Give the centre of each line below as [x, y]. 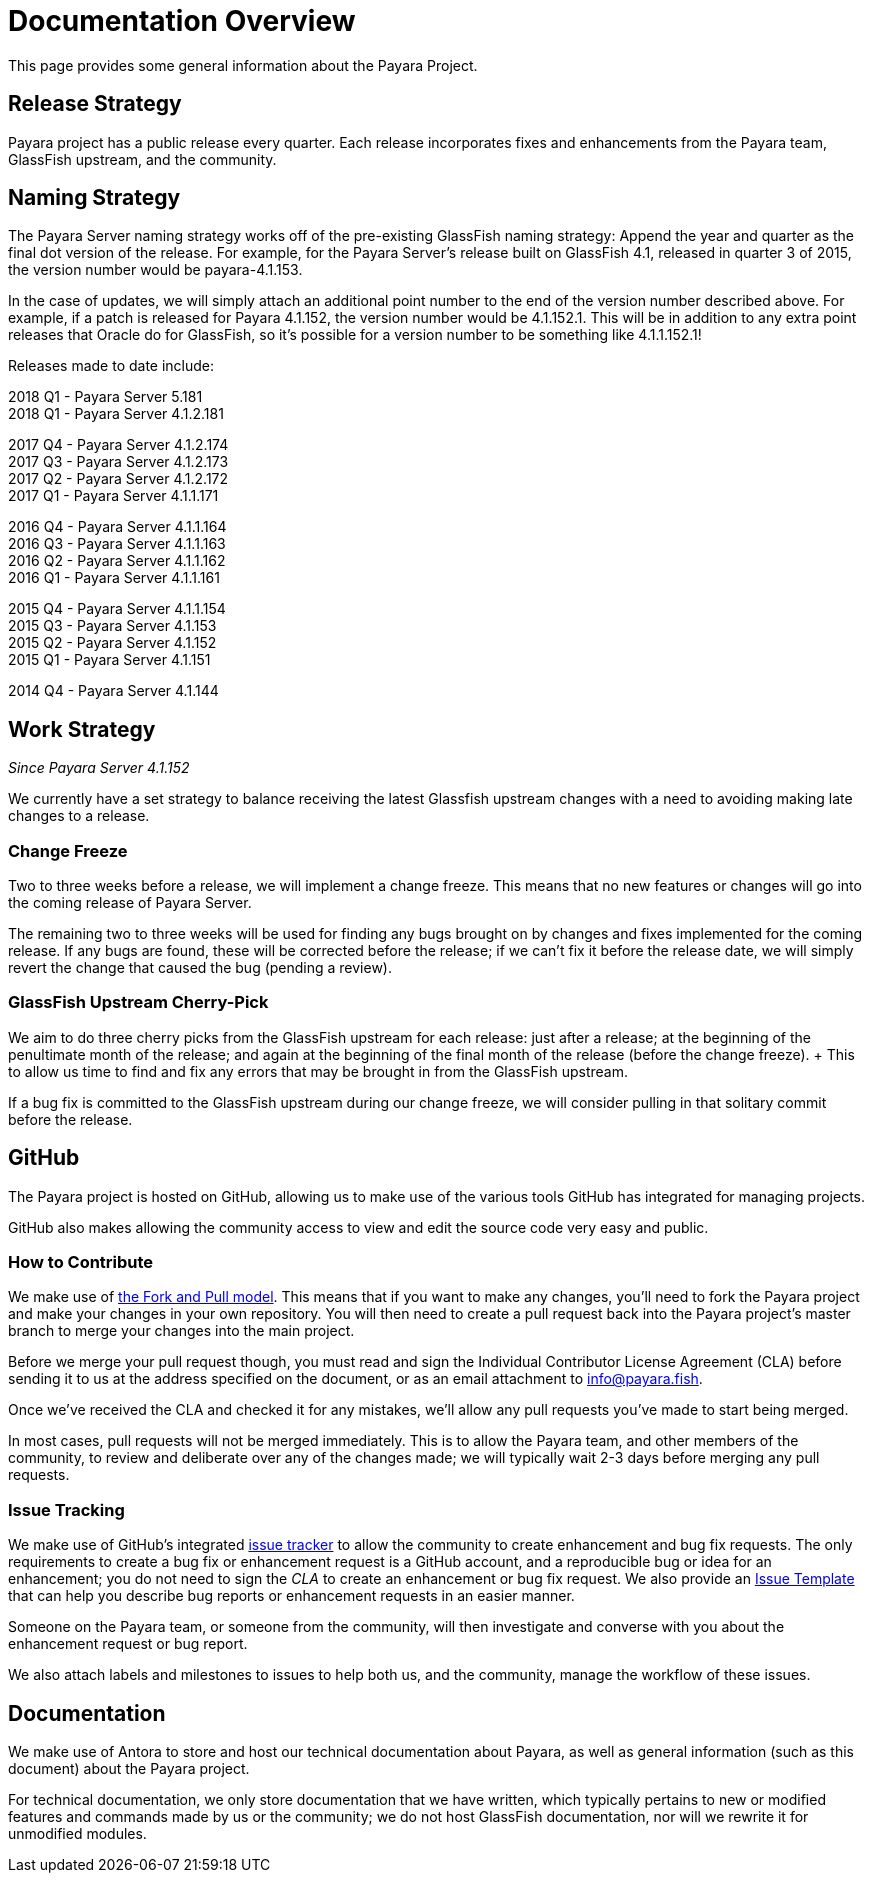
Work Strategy [82, 729]
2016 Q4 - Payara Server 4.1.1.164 [117, 527]
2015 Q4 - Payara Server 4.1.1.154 [117, 609]
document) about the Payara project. [129, 1768]
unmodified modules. [77, 1833]
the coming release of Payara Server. [130, 903]
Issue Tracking [66, 1509]
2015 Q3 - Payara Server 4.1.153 [112, 626]
